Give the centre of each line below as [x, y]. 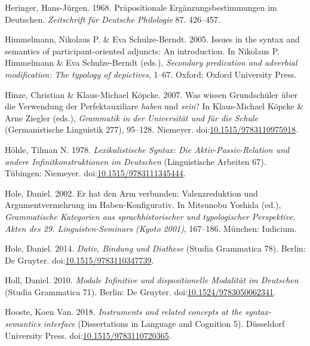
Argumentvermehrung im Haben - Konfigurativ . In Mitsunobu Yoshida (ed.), [143, 205]
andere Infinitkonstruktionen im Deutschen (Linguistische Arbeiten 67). [136, 161]
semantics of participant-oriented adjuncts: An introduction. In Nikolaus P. [142, 50]
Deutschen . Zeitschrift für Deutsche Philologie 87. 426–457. [113, 19]
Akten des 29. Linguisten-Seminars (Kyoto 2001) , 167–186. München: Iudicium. [151, 228]
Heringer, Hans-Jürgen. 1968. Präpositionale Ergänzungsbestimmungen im [141, 7]
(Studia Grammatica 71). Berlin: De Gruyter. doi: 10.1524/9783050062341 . [140, 291]
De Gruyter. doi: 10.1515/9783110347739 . [79, 260]
